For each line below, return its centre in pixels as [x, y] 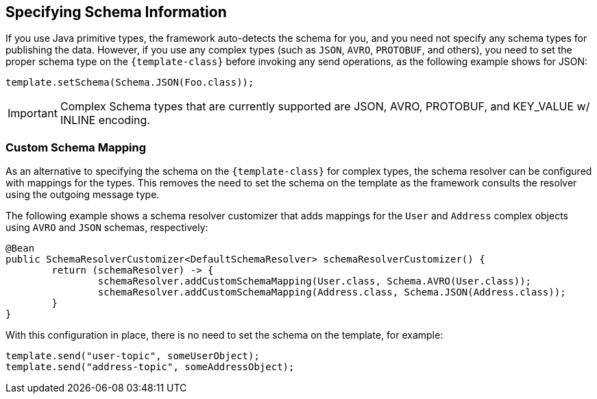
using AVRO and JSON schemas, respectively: [107, 228]
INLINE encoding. [105, 120]
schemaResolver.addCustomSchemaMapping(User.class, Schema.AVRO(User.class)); [315, 281]
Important [33, 113]
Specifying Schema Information [116, 12]
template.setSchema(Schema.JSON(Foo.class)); [130, 83]
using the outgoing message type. [83, 195]
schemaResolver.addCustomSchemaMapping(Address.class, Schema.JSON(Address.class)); [332, 292]
